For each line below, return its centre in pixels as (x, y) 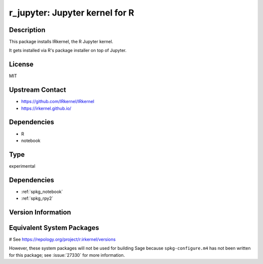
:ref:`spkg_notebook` (42, 192)
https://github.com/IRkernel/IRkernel (58, 102)
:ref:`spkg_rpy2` (37, 198)
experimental (22, 166)
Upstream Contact (38, 90)
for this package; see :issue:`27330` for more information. (67, 255)
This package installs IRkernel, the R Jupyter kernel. (61, 42)
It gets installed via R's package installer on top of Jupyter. (68, 51)
